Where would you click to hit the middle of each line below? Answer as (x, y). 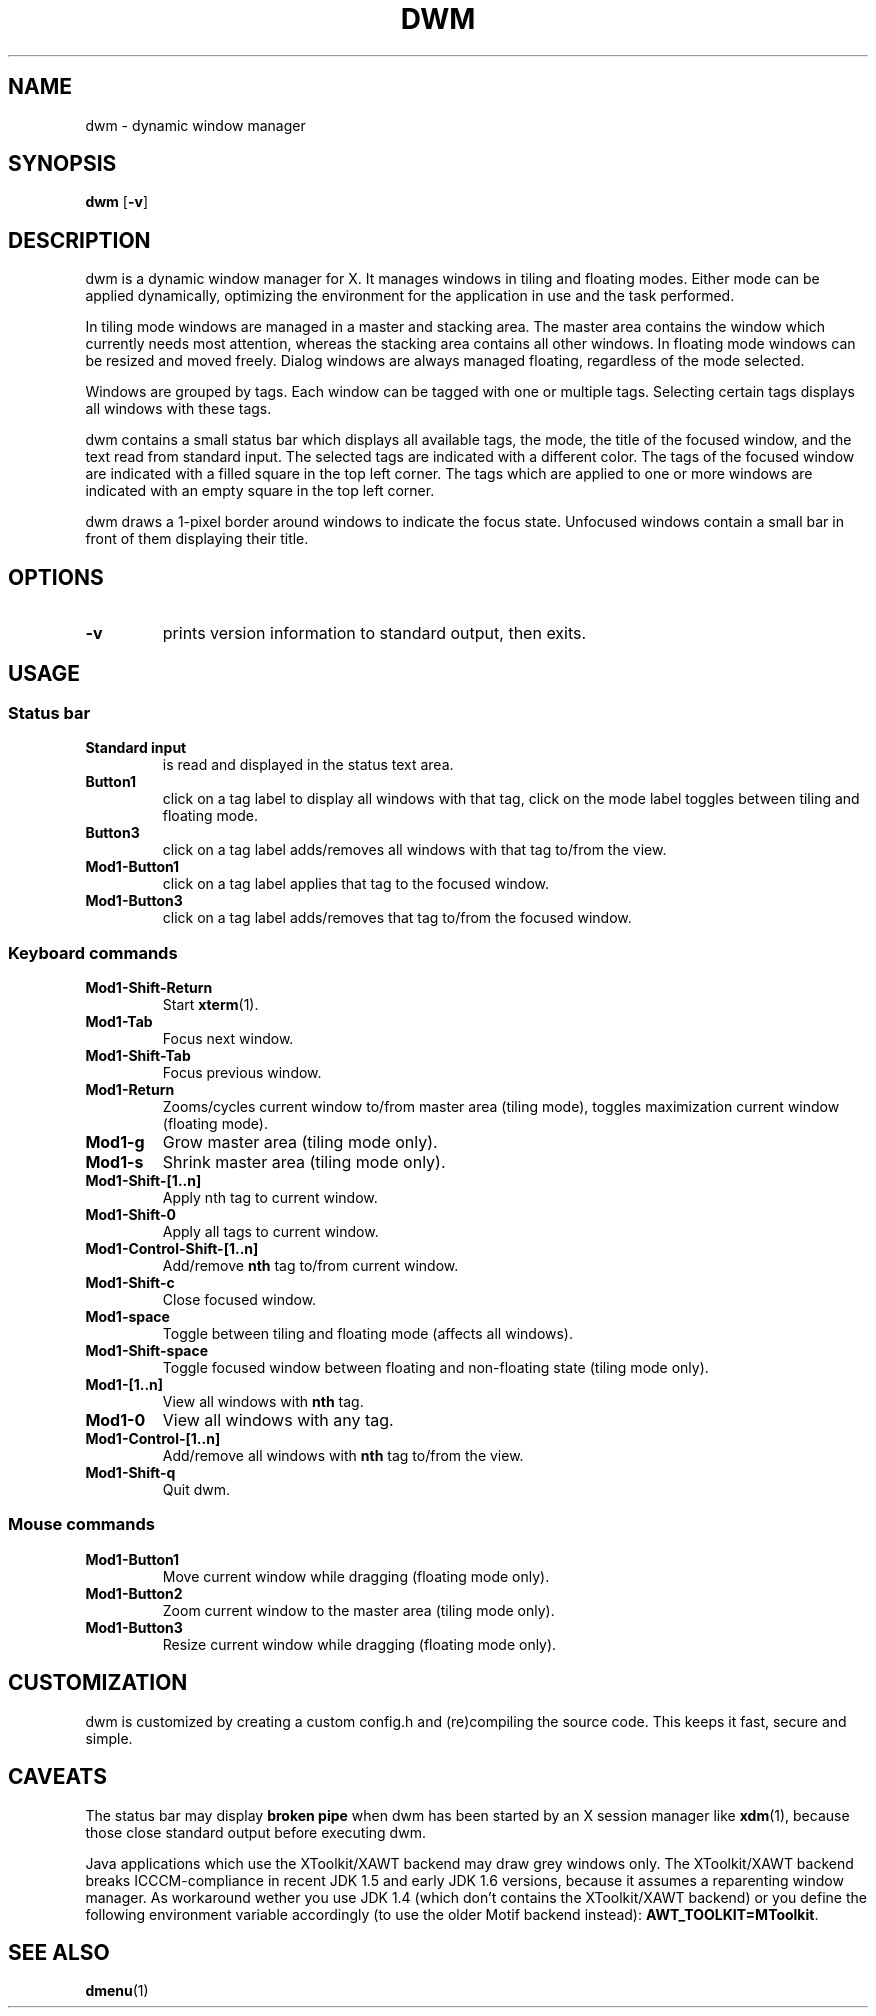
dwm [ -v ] (117, 202)
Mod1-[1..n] (124, 1385)
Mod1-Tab (119, 1022)
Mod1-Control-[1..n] (153, 1439)
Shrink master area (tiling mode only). (304, 1162)
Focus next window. (228, 1039)
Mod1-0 (115, 1420)
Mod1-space (127, 1317)
